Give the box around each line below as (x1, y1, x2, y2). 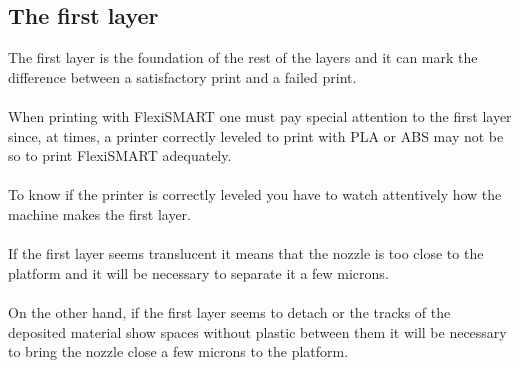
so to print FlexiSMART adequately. (8, 145, 232, 166)
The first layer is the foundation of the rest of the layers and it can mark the (8, 47, 478, 68)
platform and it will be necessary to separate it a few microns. (8, 262, 389, 283)
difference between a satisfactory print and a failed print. (8, 66, 357, 87)
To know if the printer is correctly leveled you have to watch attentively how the (8, 184, 502, 205)
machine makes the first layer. (8, 203, 191, 224)
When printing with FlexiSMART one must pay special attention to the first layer (8, 105, 512, 126)
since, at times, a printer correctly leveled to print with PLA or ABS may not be (8, 125, 504, 146)
